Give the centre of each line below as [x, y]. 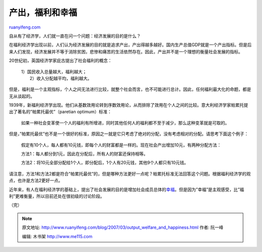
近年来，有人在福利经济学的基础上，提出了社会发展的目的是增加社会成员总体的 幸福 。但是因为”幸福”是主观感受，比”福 [127, 189]
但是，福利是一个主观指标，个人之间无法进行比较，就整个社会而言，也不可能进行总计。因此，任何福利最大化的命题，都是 [130, 89]
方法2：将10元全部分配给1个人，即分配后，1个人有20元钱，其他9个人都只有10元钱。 [105, 163]
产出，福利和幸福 [43, 13]
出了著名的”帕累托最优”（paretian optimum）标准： [60, 112]
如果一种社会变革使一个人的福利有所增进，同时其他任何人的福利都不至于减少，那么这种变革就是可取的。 [125, 123]
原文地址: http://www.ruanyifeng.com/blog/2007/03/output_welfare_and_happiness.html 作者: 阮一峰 [123, 227]
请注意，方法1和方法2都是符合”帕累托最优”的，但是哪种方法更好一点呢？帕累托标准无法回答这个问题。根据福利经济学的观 [130, 173]
